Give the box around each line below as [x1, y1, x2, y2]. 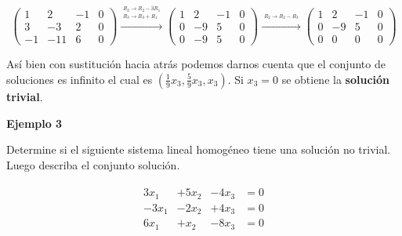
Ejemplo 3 [6, 114, 63, 131]
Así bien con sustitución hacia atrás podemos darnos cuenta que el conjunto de [6, 56, 386, 72]
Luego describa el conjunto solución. [6, 156, 180, 172]
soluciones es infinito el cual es [6, 71, 153, 87]
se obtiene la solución [281, 71, 390, 87]
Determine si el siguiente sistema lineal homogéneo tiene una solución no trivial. [6, 141, 391, 158]
